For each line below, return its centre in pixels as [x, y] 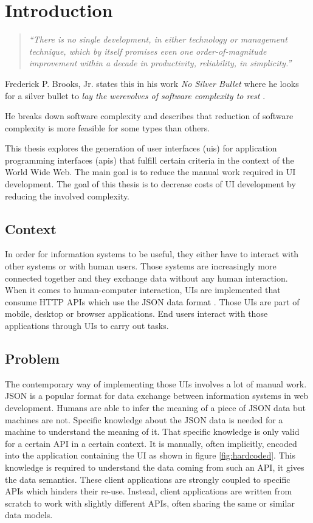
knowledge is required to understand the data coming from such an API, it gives [155, 467]
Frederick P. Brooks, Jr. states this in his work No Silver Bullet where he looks [152, 83]
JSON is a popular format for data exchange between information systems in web [157, 396]
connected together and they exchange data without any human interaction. [146, 278]
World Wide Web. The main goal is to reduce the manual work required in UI [150, 172]
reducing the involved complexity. [67, 196]
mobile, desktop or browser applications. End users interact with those [136, 313]
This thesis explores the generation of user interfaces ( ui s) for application [141, 148]
